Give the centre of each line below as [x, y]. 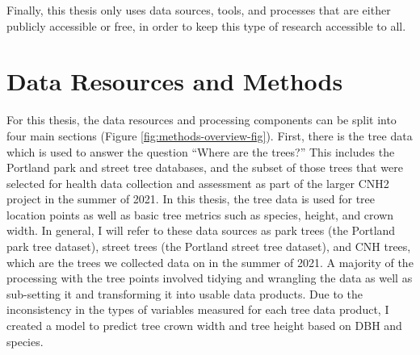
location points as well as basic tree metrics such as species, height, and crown [200, 214]
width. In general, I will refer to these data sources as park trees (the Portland [201, 230]
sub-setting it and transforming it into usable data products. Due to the [185, 293]
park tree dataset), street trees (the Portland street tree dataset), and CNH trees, [209, 246]
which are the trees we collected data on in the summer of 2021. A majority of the [210, 262]
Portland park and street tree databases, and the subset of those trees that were [205, 167]
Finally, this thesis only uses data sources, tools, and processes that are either [199, 10]
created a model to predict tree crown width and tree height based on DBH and [204, 326]
